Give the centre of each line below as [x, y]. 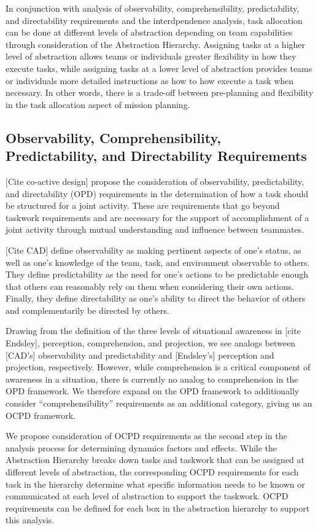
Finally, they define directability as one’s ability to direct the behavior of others [156, 298]
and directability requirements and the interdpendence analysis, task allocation [154, 20]
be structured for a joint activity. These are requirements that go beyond [143, 205]
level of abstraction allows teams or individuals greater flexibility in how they [151, 56]
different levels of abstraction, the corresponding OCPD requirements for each [152, 472]
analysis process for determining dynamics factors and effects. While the [142, 447]
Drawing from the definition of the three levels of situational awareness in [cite [153, 331]
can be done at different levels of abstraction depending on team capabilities [149, 32]
